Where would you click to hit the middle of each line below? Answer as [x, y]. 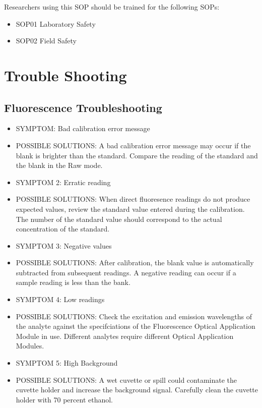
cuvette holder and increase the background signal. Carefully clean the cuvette [137, 390]
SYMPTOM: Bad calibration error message [83, 128]
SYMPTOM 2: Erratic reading [63, 182]
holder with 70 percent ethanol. [64, 399]
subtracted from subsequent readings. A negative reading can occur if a [126, 272]
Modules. [30, 346]
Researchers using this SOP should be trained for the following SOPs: [112, 7]
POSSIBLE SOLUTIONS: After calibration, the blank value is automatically [135, 263]
